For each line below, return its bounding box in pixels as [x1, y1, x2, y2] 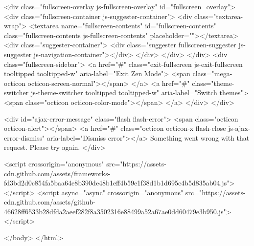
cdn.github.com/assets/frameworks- [4, 168, 111, 178]
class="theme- [192, 78, 234, 88]
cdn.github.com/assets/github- [4, 197, 95, 207]
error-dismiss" [4, 132, 45, 143]
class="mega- [192, 68, 232, 79]
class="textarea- [194, 11, 243, 21]
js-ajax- [228, 123, 251, 133]
